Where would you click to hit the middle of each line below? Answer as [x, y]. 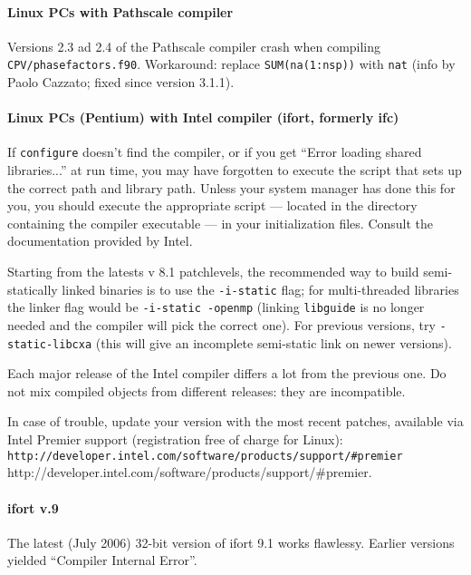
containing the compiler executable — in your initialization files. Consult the [221, 223]
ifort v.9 [33, 507]
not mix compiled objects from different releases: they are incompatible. [207, 390]
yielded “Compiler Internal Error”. [102, 560]
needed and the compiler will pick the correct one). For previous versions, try [221, 324]
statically [33, 289]
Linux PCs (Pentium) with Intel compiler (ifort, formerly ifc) [203, 117]
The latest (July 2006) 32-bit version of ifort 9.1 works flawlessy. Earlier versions [231, 542]
